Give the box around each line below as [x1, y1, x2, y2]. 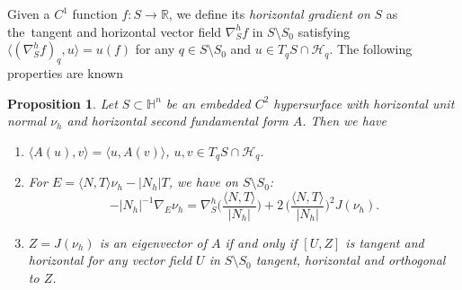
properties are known [7, 63, 123, 82]
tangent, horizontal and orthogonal [255, 250, 446, 269]
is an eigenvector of [99, 233, 207, 251]
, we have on [168, 172, 238, 191]
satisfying [298, 22, 351, 40]
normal [7, 111, 47, 130]
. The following [329, 40, 413, 58]
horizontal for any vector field [28, 250, 192, 269]
